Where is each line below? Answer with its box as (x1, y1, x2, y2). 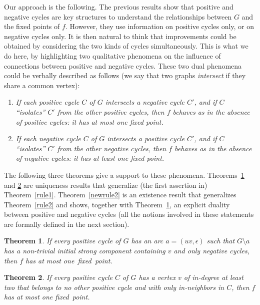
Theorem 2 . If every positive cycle (4, 272, 112, 282)
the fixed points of (4, 21, 60, 32)
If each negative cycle (15, 133, 81, 144)
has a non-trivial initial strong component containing (4, 245, 165, 256)
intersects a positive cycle (107, 133, 185, 144)
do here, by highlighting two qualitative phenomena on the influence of (4, 50, 221, 61)
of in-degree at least (183, 272, 243, 282)
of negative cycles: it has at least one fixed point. (15, 153, 164, 163)
